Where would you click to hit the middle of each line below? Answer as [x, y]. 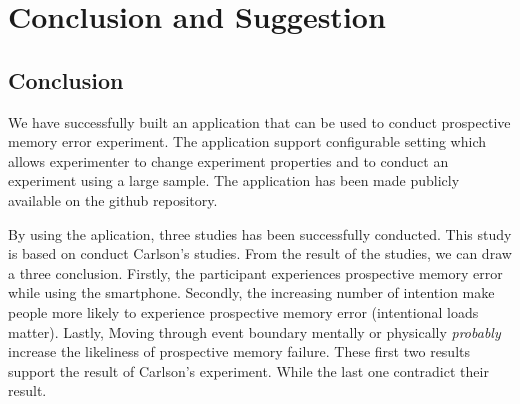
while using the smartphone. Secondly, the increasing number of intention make [251, 292]
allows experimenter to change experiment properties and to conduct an [228, 160]
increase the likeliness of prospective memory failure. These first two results [239, 351]
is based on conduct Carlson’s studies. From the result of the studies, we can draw [260, 253]
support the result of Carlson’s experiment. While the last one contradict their [248, 370]
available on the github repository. [113, 199]
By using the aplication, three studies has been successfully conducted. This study [260, 233]
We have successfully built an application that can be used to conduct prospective [259, 121]
